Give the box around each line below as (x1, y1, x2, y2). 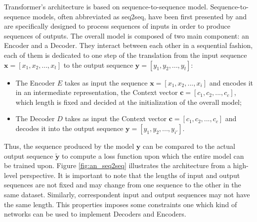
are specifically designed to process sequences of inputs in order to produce (4, 21, 231, 31)
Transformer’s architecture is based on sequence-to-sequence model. (4, 1, 208, 11)
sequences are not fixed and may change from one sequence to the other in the (4, 179, 241, 190)
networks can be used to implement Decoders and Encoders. (4, 209, 186, 219)
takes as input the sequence (64, 77, 148, 88)
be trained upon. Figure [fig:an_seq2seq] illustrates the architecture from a (4, 160, 231, 171)
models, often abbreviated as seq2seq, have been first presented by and (33, 11, 247, 21)
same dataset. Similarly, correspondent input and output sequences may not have (4, 189, 250, 199)
